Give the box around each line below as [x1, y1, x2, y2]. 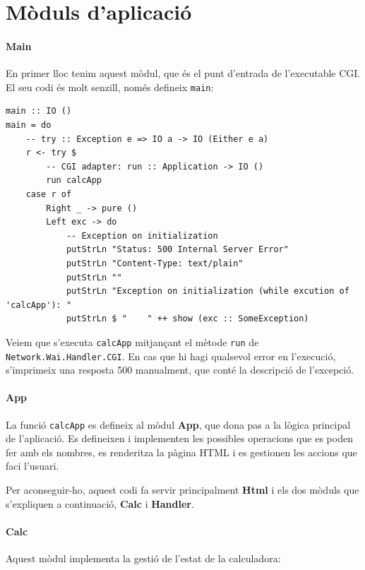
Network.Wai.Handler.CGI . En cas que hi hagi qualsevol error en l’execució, [6, 348, 336, 363]
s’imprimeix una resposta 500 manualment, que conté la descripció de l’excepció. [6, 362, 354, 377]
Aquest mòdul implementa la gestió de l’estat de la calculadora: [6, 551, 281, 566]
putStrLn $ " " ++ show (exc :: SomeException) [66, 314, 309, 324]
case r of [25, 189, 72, 199]
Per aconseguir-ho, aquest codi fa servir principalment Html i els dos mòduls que [6, 482, 359, 497]
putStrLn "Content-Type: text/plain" [66, 258, 244, 268]
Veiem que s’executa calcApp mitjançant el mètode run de [6, 334, 259, 349]
